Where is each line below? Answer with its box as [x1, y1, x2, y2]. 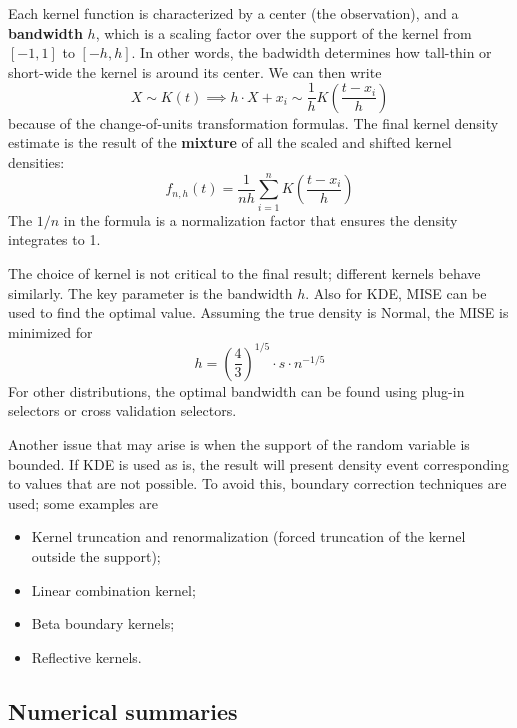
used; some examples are [8, 492, 158, 513]
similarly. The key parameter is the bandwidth [8, 282, 293, 303]
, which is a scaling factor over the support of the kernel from [95, 22, 472, 43]
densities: [8, 152, 65, 173]
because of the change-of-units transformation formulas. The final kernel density [8, 112, 499, 133]
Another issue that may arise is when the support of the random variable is [8, 434, 470, 454]
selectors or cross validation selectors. [8, 400, 237, 421]
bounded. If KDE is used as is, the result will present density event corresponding [8, 453, 509, 474]
